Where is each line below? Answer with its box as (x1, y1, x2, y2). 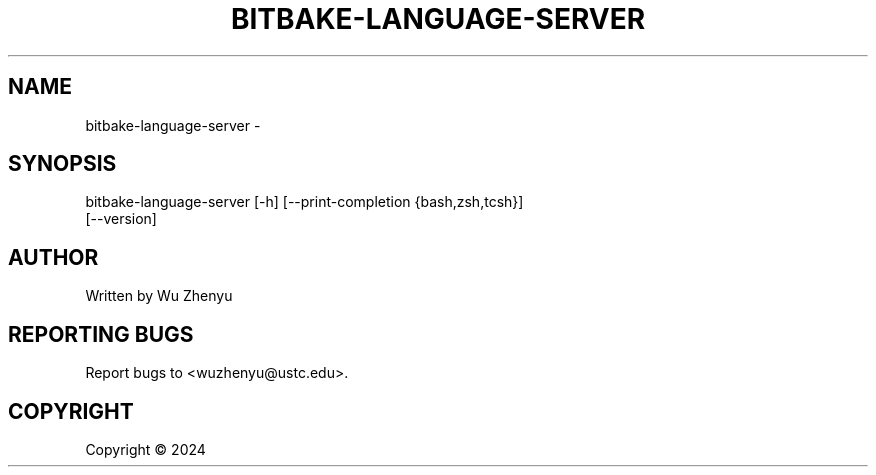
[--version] (85, 210, 157, 228)
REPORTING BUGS (8, 321, 194, 347)
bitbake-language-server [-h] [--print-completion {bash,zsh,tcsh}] (85, 193, 524, 211)
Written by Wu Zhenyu (85, 287, 233, 305)
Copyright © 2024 (85, 440, 206, 458)
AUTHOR (8, 244, 99, 270)
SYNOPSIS (8, 151, 117, 177)
